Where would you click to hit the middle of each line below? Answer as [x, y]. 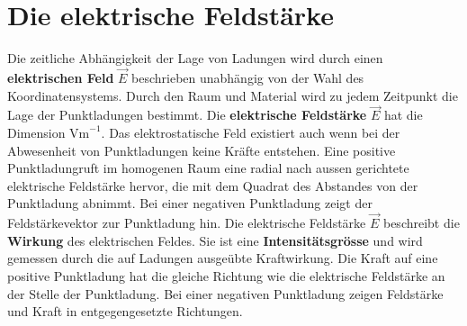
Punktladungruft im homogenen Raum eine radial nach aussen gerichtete [208, 168]
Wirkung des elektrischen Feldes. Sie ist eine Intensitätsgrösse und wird [215, 240]
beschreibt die [421, 223]
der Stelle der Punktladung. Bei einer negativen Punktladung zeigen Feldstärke [225, 293]
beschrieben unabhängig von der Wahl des [248, 77]
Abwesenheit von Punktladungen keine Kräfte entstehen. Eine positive [202, 150]
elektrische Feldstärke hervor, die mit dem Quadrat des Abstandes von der [213, 185]
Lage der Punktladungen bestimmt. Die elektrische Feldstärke [187, 115]
